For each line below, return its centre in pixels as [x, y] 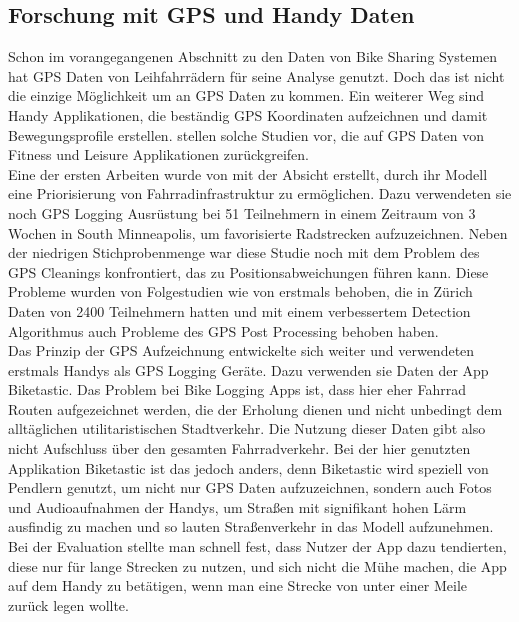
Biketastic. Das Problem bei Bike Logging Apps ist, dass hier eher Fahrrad [237, 389]
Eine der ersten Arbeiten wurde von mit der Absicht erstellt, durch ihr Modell [248, 173]
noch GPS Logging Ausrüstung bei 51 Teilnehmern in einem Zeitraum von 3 [242, 212]
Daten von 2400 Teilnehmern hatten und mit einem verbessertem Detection [239, 310]
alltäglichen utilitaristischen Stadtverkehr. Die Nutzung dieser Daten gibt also [247, 428]
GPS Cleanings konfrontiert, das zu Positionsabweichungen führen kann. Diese [248, 271]
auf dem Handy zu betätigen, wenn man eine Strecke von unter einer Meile [237, 585]
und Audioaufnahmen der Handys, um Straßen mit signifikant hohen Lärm [237, 506]
